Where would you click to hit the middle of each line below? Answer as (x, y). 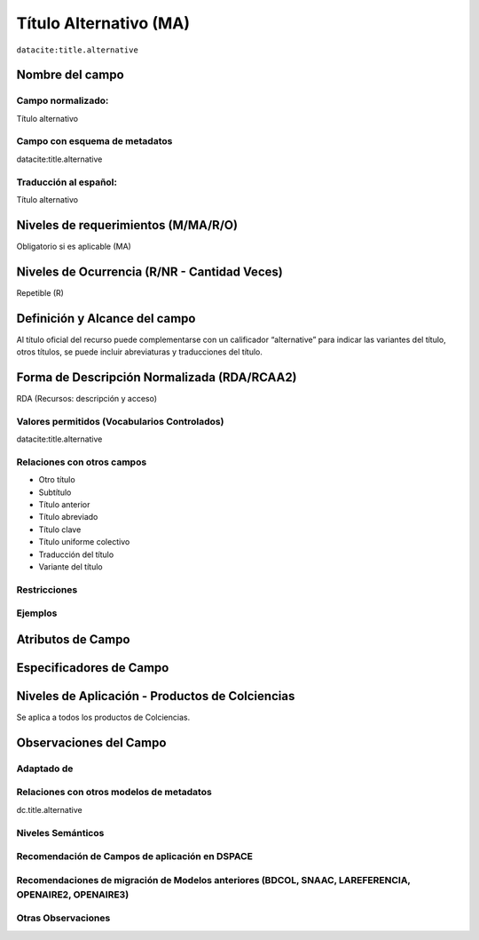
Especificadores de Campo (93, 668)
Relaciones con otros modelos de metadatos (114, 793)
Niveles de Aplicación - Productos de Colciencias (156, 696)
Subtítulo (55, 492)
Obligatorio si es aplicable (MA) (74, 246)
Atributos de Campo (73, 639)
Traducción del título (76, 554)
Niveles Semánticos (60, 832)
